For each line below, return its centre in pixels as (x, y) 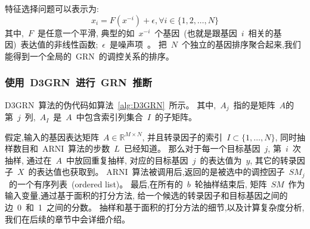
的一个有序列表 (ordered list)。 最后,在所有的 (96, 183)
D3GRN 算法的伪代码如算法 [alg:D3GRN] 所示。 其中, (111, 104)
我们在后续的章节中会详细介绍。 (67, 219)
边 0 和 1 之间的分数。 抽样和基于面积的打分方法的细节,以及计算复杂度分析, (155, 207)
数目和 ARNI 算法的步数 (61, 148)
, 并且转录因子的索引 (182, 137)
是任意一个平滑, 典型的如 (86, 32)
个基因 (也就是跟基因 (196, 32)
